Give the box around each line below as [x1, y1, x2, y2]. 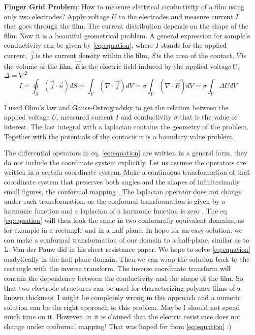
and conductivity [121, 112, 172, 122]
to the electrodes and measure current [119, 11, 233, 21]
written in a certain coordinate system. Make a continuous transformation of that [4, 167, 250, 177]
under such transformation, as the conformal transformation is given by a [4, 196, 225, 206]
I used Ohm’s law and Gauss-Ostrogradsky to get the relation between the [4, 102, 229, 112]
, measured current [56, 112, 113, 122]
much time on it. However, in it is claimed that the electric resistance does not [4, 311, 241, 322]
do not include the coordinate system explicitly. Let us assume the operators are [4, 157, 246, 167]
